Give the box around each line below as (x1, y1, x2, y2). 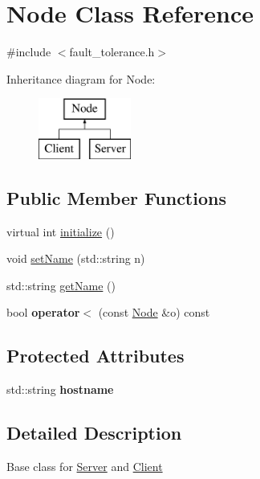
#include (6, 43, 51, 60)
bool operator (6, 304, 80, 321)
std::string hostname (6, 381, 114, 398)
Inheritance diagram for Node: (6, 70, 156, 87)
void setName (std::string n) (6, 250, 145, 267)
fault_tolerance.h (69, 43, 155, 60)
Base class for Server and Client (6, 458, 163, 475)
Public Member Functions (6, 185, 226, 210)
